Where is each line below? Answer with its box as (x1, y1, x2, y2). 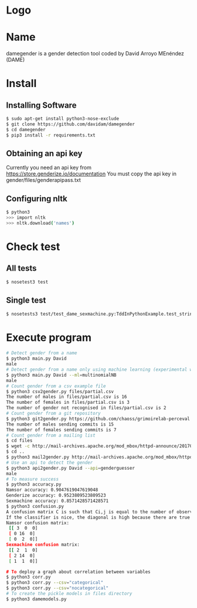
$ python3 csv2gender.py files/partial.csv (6, 388, 114, 394)
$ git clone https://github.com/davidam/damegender (6, 121, 135, 127)
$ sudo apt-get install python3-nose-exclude (6, 116, 119, 122)
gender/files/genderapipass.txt (6, 177, 81, 184)
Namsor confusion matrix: (6, 520, 69, 526)
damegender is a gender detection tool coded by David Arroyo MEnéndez (6, 50, 185, 57)
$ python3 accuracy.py (6, 481, 62, 487)
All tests (6, 263, 37, 274)
